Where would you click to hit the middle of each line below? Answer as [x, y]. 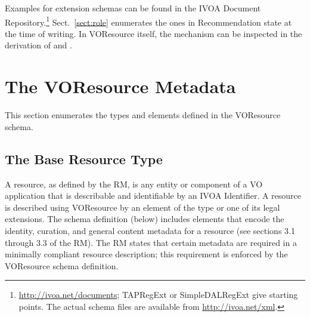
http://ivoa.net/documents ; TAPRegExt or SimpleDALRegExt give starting [158, 295]
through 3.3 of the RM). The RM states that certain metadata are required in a [151, 242]
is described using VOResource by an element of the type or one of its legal [142, 207]
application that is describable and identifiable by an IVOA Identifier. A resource [153, 196]
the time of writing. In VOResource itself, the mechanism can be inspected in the [154, 33]
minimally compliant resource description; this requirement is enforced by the [146, 254]
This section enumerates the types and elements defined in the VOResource [143, 115]
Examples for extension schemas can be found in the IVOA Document [133, 8]
